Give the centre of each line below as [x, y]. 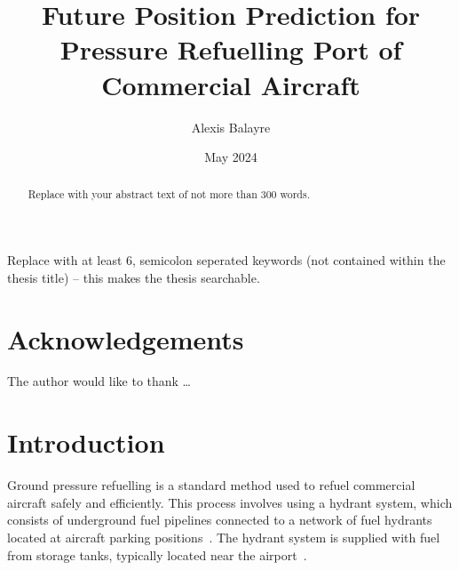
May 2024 [231, 157]
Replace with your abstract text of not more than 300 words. [169, 194]
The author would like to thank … [99, 381]
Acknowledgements [126, 338]
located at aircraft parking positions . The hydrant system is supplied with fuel [224, 537]
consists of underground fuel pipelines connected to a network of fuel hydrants [220, 520]
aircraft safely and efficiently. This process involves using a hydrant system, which [230, 502]
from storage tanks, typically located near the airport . [157, 554]
